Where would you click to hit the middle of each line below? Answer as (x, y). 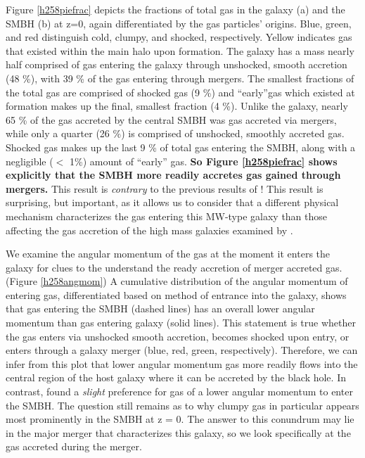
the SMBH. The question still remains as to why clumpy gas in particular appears (182, 405)
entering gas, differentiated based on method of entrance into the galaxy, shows (176, 294)
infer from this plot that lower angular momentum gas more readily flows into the (182, 363)
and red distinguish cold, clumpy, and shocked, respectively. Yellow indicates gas (179, 37)
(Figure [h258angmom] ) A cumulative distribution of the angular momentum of (177, 281)
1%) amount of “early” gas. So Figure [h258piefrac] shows (204, 161)
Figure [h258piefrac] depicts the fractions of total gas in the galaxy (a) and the (175, 9)
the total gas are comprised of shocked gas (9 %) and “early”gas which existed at (180, 92)
